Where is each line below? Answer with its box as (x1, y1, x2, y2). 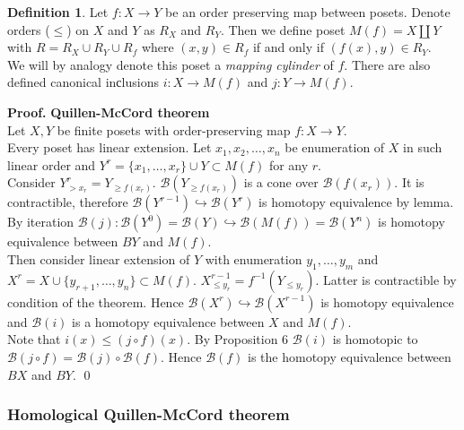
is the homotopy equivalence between (248, 347, 451, 365)
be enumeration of (285, 138, 385, 157)
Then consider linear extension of (7, 249, 190, 268)
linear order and (7, 155, 96, 174)
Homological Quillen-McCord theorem (7, 403, 290, 426)
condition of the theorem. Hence (7, 292, 184, 311)
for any (268, 155, 309, 174)
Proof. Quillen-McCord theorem (7, 102, 210, 121)
